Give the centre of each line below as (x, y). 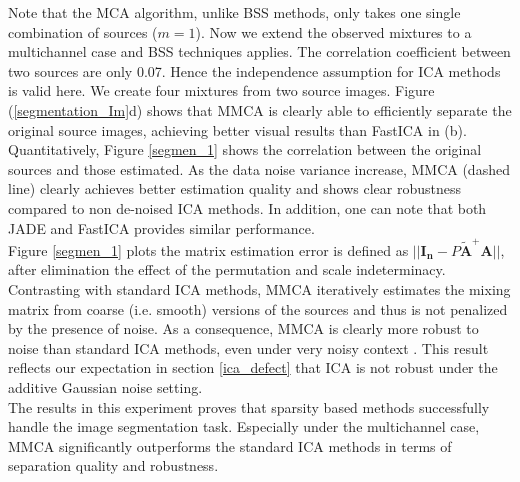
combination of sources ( (83, 31)
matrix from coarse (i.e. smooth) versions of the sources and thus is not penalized (258, 308)
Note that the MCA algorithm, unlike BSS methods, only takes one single (234, 12)
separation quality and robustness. (113, 465)
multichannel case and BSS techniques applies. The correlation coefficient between (259, 51)
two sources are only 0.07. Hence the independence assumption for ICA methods (254, 70)
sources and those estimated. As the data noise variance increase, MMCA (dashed (259, 168)
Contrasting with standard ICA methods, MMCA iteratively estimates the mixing (259, 289)
